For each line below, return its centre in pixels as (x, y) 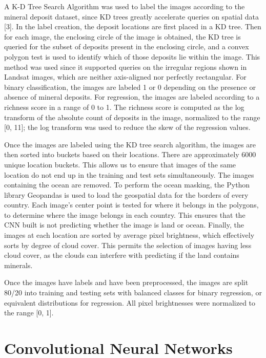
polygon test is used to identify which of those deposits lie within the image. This (132, 56)
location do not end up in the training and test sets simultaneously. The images (129, 174)
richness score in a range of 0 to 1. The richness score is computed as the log (124, 107)
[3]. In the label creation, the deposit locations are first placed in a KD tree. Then (133, 26)
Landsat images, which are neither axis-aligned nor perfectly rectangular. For (125, 77)
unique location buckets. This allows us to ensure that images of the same (120, 164)
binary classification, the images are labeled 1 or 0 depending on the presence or (130, 87)
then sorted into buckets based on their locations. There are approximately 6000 (130, 154)
